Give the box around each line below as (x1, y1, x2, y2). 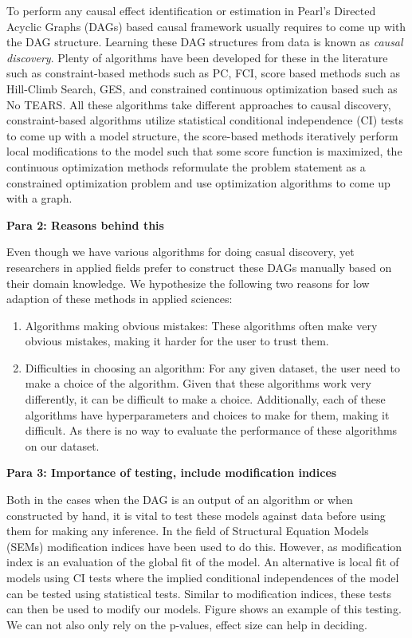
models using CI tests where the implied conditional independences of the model (6, 569, 399, 585)
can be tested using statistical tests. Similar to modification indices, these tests (6, 585, 391, 601)
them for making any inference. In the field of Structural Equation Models (6, 522, 369, 539)
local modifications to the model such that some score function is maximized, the (6, 143, 402, 159)
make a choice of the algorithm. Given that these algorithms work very (25, 375, 371, 392)
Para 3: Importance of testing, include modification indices (6, 464, 337, 481)
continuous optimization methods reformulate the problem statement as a (6, 158, 366, 175)
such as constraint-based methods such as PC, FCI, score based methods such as (6, 65, 401, 81)
